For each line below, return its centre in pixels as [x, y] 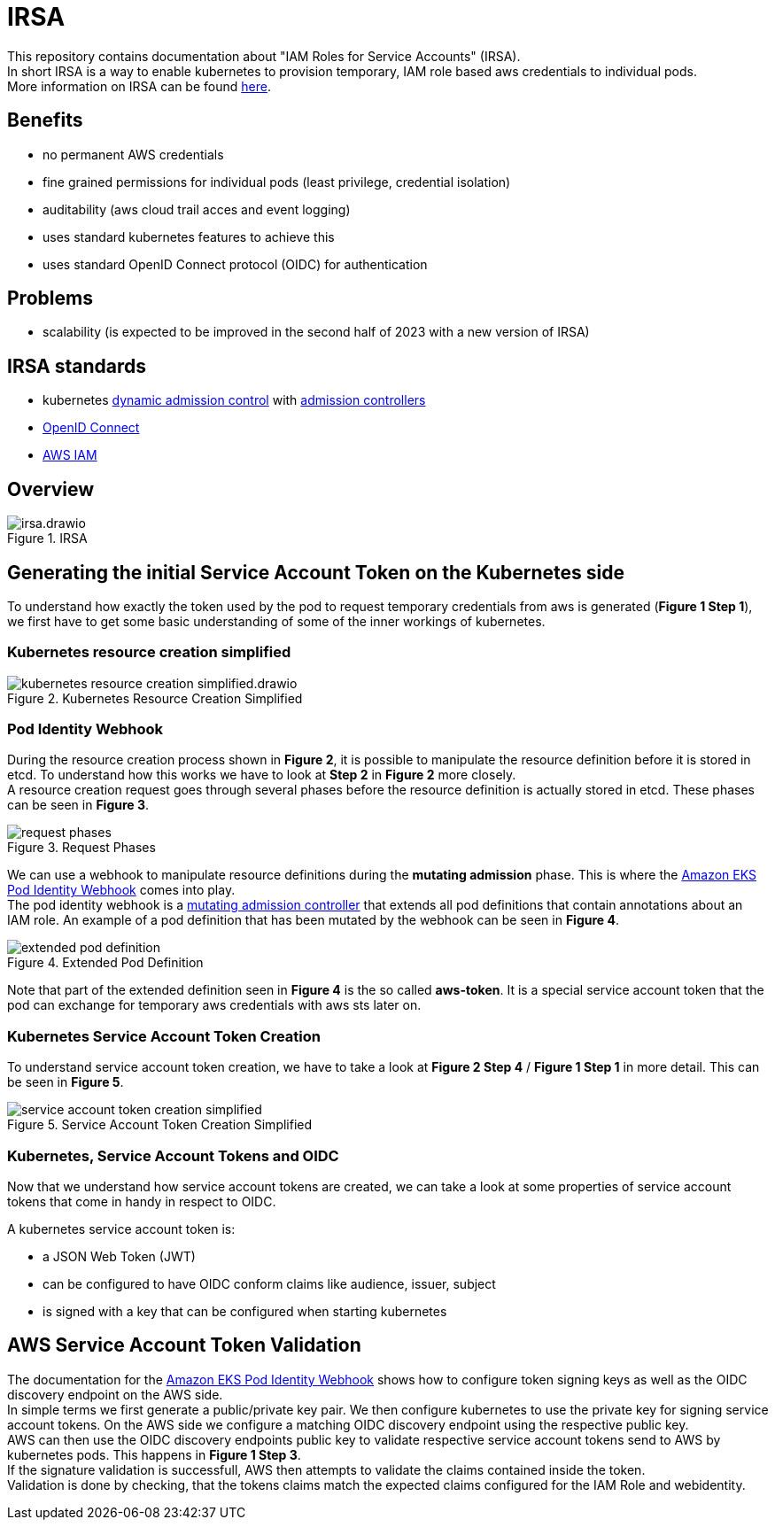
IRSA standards [77, 366]
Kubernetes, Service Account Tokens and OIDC [173, 1155]
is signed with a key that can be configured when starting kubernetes [245, 1311]
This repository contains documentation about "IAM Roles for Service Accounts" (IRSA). [264, 56]
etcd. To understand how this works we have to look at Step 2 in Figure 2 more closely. [262, 775]
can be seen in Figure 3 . [78, 805]
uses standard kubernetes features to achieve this [189, 236]
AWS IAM [70, 455]
